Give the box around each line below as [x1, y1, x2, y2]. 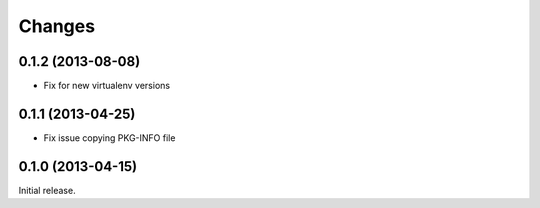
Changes [18, 15, 95, 37]
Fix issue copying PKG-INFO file [43, 131, 176, 144]
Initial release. [18, 184, 76, 196]
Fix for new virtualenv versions [43, 80, 170, 92]
